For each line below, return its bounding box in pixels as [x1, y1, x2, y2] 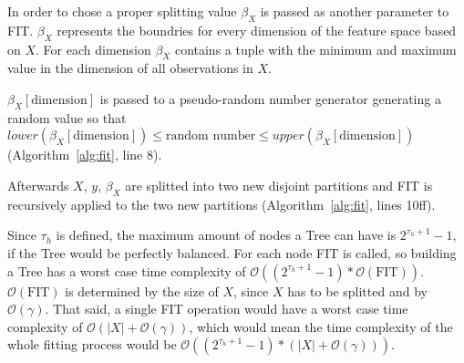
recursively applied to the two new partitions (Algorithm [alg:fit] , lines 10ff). [7, 194, 436, 213]
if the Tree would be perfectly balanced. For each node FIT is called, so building [7, 243, 457, 262]
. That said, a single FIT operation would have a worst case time [45, 299, 408, 318]
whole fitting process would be [7, 335, 177, 354]
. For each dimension [36, 39, 151, 58]
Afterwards [7, 175, 69, 194]
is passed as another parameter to [260, 2, 449, 20]
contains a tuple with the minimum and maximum [174, 39, 457, 58]
